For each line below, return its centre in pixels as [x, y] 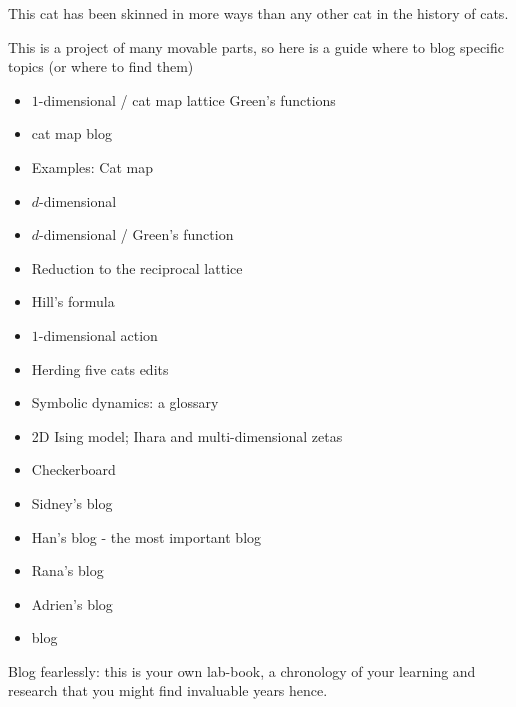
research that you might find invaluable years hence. [168, 690]
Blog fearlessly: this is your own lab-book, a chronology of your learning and [242, 670]
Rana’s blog [67, 570]
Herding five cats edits [100, 368]
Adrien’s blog [72, 603]
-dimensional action [98, 334]
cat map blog [71, 133]
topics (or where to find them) [101, 66]
